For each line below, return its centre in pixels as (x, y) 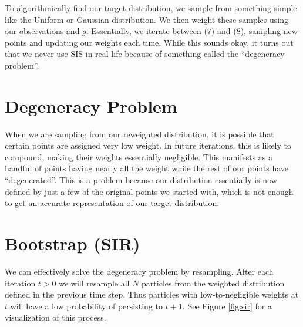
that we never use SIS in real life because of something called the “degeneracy (145, 54)
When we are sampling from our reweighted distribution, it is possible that (139, 134)
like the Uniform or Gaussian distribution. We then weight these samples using (147, 19)
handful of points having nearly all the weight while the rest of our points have (147, 168)
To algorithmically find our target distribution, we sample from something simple (151, 8)
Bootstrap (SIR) (73, 243)
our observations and (42, 31)
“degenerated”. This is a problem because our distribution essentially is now (141, 180)
